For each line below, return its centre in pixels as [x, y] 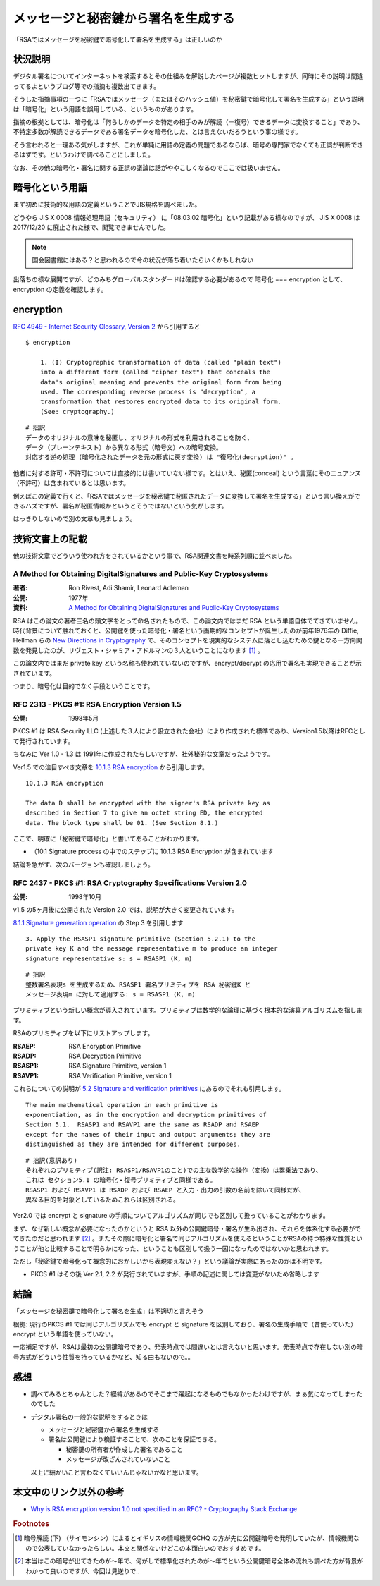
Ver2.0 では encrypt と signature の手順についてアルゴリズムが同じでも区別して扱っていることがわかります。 [171, 1216]
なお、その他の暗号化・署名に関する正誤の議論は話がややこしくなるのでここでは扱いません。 [148, 167]
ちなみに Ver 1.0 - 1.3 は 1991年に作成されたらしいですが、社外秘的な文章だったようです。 [143, 754]
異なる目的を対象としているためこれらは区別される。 [102, 1200]
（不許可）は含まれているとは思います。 [71, 483]
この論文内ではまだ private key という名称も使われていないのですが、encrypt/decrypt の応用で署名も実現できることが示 [188, 664]
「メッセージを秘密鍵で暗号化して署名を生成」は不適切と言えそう [108, 1311]
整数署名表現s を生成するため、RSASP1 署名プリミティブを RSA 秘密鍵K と [138, 984]
